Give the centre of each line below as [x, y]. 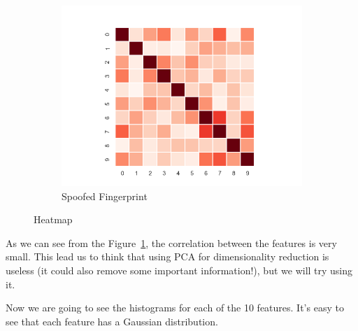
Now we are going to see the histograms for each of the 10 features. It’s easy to [175, 308]
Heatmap [53, 219]
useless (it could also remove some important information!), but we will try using [179, 270]
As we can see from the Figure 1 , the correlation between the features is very [171, 242]
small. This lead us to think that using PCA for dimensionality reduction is [167, 256]
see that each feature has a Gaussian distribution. [112, 321]
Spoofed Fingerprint [105, 196]
